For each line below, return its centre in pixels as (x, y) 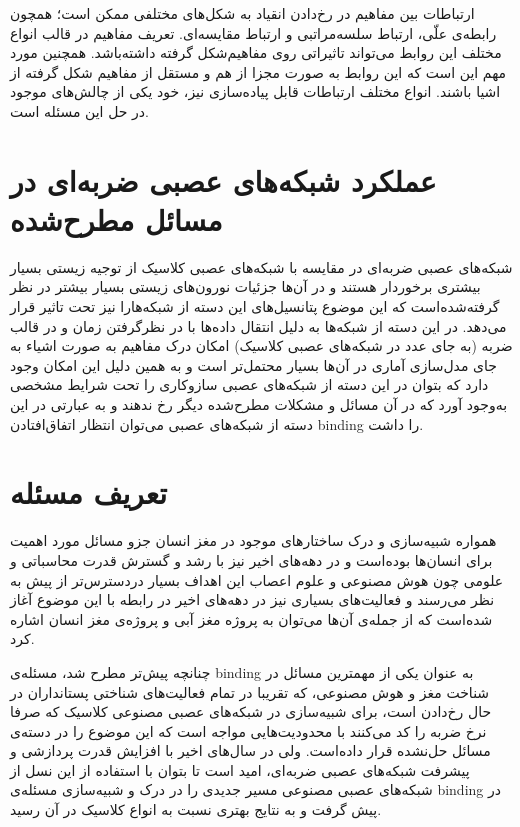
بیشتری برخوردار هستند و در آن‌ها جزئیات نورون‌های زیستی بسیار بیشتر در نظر (245, 286)
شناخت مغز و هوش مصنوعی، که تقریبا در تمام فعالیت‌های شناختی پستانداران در (250, 691)
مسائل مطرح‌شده (116, 218)
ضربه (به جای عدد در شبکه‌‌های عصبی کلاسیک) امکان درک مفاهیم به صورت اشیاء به (261, 345)
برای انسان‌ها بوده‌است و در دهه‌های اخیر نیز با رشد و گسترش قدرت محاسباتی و (251, 559)
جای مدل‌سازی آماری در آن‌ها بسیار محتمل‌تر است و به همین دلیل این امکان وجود (253, 364)
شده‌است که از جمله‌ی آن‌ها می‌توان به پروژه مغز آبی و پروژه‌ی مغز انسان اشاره (251, 618)
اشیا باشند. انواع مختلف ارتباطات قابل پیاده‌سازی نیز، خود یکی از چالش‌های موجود (255, 91)
